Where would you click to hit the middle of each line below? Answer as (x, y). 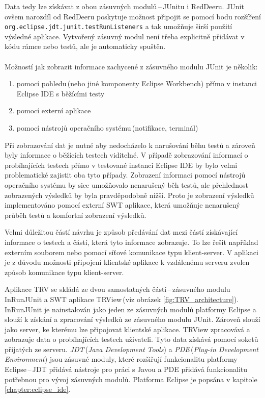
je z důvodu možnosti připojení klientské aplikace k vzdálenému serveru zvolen (127, 262)
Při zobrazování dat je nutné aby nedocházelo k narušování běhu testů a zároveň (130, 145)
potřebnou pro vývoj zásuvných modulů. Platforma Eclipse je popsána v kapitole (131, 379)
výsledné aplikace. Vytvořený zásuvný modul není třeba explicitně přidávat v (125, 36)
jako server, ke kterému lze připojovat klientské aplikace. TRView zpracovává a (127, 329)
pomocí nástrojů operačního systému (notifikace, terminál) (107, 128)
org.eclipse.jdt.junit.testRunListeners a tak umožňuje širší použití (119, 26)
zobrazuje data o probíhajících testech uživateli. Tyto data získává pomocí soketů (131, 339)
